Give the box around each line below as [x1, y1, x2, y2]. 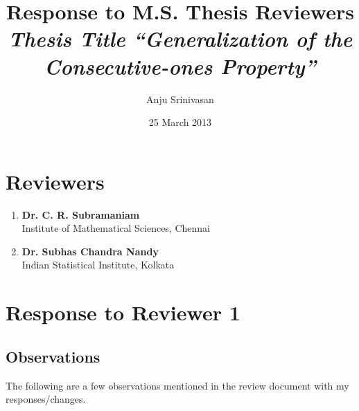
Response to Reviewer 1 [6, 298, 240, 327]
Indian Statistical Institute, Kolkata [21, 257, 175, 272]
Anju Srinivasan [146, 91, 214, 106]
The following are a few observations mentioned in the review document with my [6, 378, 349, 392]
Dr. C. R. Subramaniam [21, 207, 140, 221]
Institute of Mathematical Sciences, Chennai [21, 221, 211, 235]
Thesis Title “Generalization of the [8, 24, 353, 53]
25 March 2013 [148, 115, 212, 129]
